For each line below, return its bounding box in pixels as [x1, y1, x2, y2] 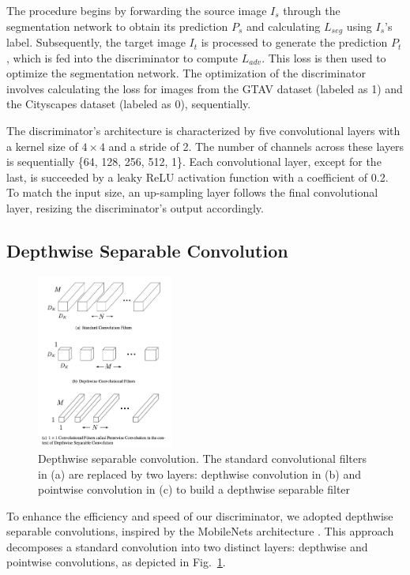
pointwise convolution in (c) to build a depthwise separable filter [38, 481, 351, 498]
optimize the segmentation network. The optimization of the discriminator [6, 65, 366, 81]
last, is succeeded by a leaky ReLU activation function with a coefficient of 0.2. [6, 168, 389, 185]
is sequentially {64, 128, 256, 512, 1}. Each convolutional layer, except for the [6, 153, 382, 170]
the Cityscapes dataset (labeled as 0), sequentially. [6, 96, 251, 112]
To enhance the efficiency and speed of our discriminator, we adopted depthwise [6, 507, 393, 524]
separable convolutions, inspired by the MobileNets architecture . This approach [6, 523, 394, 539]
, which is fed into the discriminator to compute [6, 49, 239, 66]
